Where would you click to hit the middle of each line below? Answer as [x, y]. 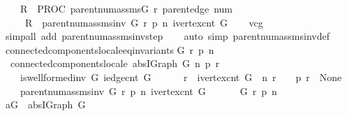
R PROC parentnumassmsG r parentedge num [126, 8]
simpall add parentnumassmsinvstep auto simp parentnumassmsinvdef [167, 36]
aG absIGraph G [45, 104]
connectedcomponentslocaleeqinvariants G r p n [110, 49]
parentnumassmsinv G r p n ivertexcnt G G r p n [148, 90]
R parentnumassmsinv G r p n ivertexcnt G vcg [144, 22]
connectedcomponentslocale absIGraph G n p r [115, 63]
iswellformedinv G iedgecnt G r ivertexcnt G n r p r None [181, 77]
